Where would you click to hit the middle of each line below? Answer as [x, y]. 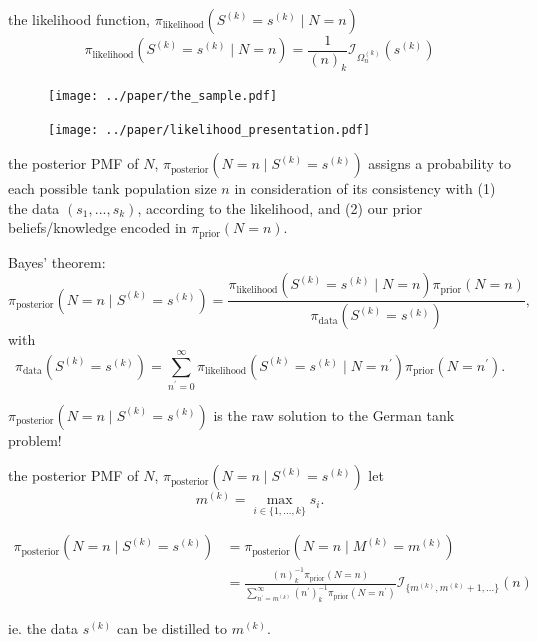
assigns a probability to [439, 163]
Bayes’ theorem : [57, 261]
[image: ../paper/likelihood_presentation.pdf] [209, 129]
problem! [35, 439]
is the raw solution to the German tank [334, 414]
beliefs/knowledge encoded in [97, 227]
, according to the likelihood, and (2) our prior [280, 207]
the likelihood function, [79, 19]
